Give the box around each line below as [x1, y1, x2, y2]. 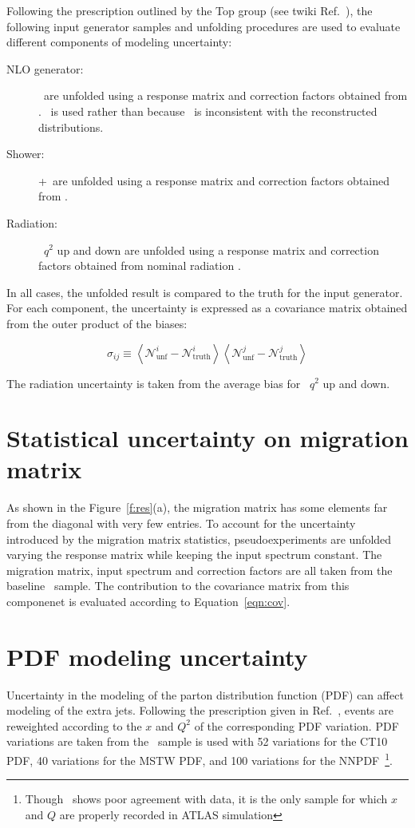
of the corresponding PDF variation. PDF [194, 717, 399, 734]
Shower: [6, 145, 45, 162]
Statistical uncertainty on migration [6, 422, 409, 454]
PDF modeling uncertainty [6, 640, 308, 672]
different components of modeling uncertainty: [6, 34, 232, 50]
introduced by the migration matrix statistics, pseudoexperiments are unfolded [6, 530, 392, 547]
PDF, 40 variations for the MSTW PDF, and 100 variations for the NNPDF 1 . [6, 750, 393, 768]
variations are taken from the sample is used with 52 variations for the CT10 [6, 733, 388, 750]
